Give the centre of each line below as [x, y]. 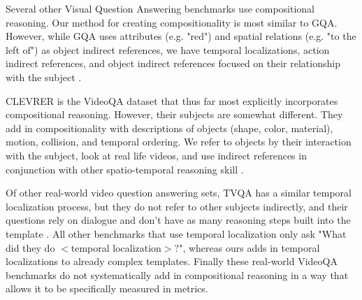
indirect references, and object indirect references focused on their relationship [173, 63]
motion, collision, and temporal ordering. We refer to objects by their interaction [179, 142]
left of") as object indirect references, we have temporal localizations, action [168, 49]
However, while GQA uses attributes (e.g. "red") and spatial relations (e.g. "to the [181, 36]
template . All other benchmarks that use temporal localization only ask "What [176, 233]
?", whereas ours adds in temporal [247, 247]
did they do [30, 247]
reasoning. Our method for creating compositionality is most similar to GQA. [172, 22]
